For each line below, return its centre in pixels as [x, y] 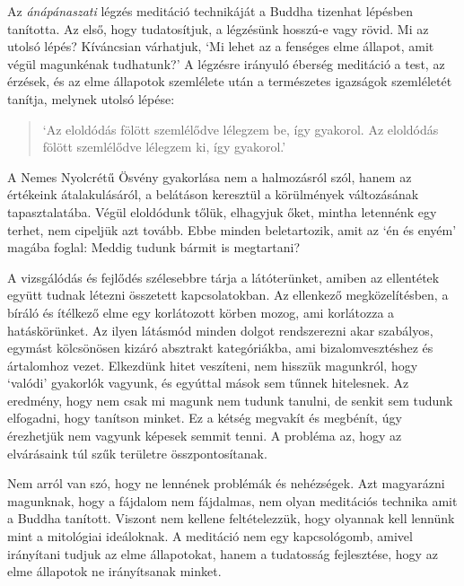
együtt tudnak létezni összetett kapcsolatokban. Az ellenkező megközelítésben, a [228, 295]
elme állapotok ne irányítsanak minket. [114, 571]
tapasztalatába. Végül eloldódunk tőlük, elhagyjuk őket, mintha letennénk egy [222, 211]
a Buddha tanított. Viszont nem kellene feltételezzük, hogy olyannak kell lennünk [231, 518]
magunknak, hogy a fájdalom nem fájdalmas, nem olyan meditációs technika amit [232, 500]
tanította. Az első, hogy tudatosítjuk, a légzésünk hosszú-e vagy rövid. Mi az [218, 28]
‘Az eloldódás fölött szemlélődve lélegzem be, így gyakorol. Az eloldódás [241, 129]
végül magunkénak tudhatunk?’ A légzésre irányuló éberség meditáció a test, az [226, 63]
